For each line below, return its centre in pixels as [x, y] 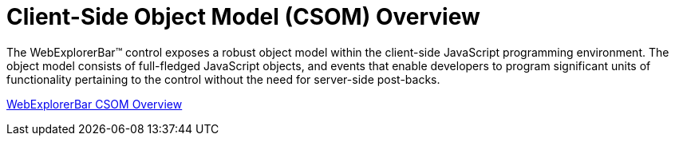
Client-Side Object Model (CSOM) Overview [243, 17]
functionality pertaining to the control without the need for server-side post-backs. [223, 79]
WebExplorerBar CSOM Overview [95, 104]
